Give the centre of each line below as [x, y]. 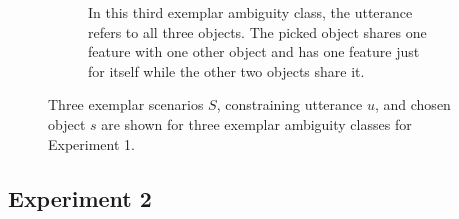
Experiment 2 [80, 197]
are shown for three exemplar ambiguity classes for [256, 123]
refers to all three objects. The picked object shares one [257, 31]
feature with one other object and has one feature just [254, 51]
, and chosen [412, 104]
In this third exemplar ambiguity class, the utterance [250, 12]
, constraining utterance [289, 104]
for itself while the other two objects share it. [226, 70]
